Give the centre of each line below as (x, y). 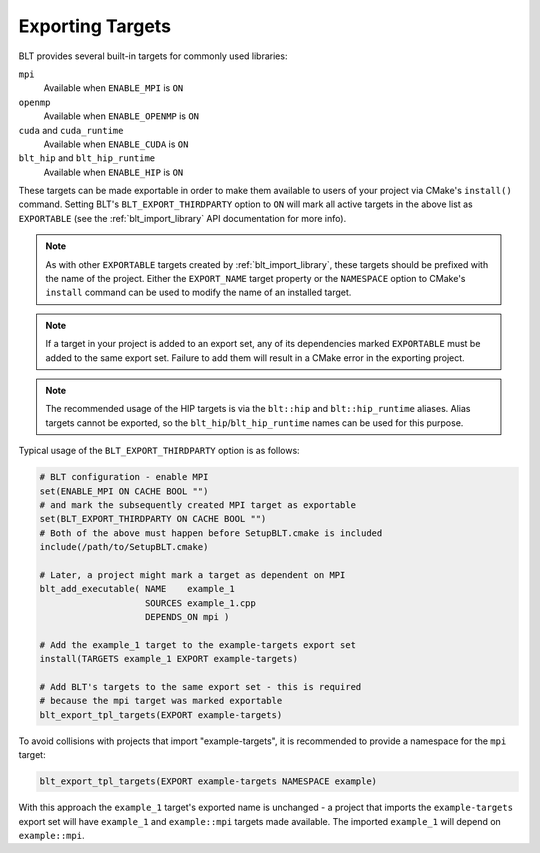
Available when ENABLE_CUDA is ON (116, 144)
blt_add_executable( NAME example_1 (137, 589)
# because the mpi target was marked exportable (161, 701)
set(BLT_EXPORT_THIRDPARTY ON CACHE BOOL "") (153, 519)
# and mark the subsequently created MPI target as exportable (198, 504)
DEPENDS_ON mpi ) (187, 617)
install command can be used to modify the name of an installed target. (198, 292)
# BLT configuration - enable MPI (124, 477)
